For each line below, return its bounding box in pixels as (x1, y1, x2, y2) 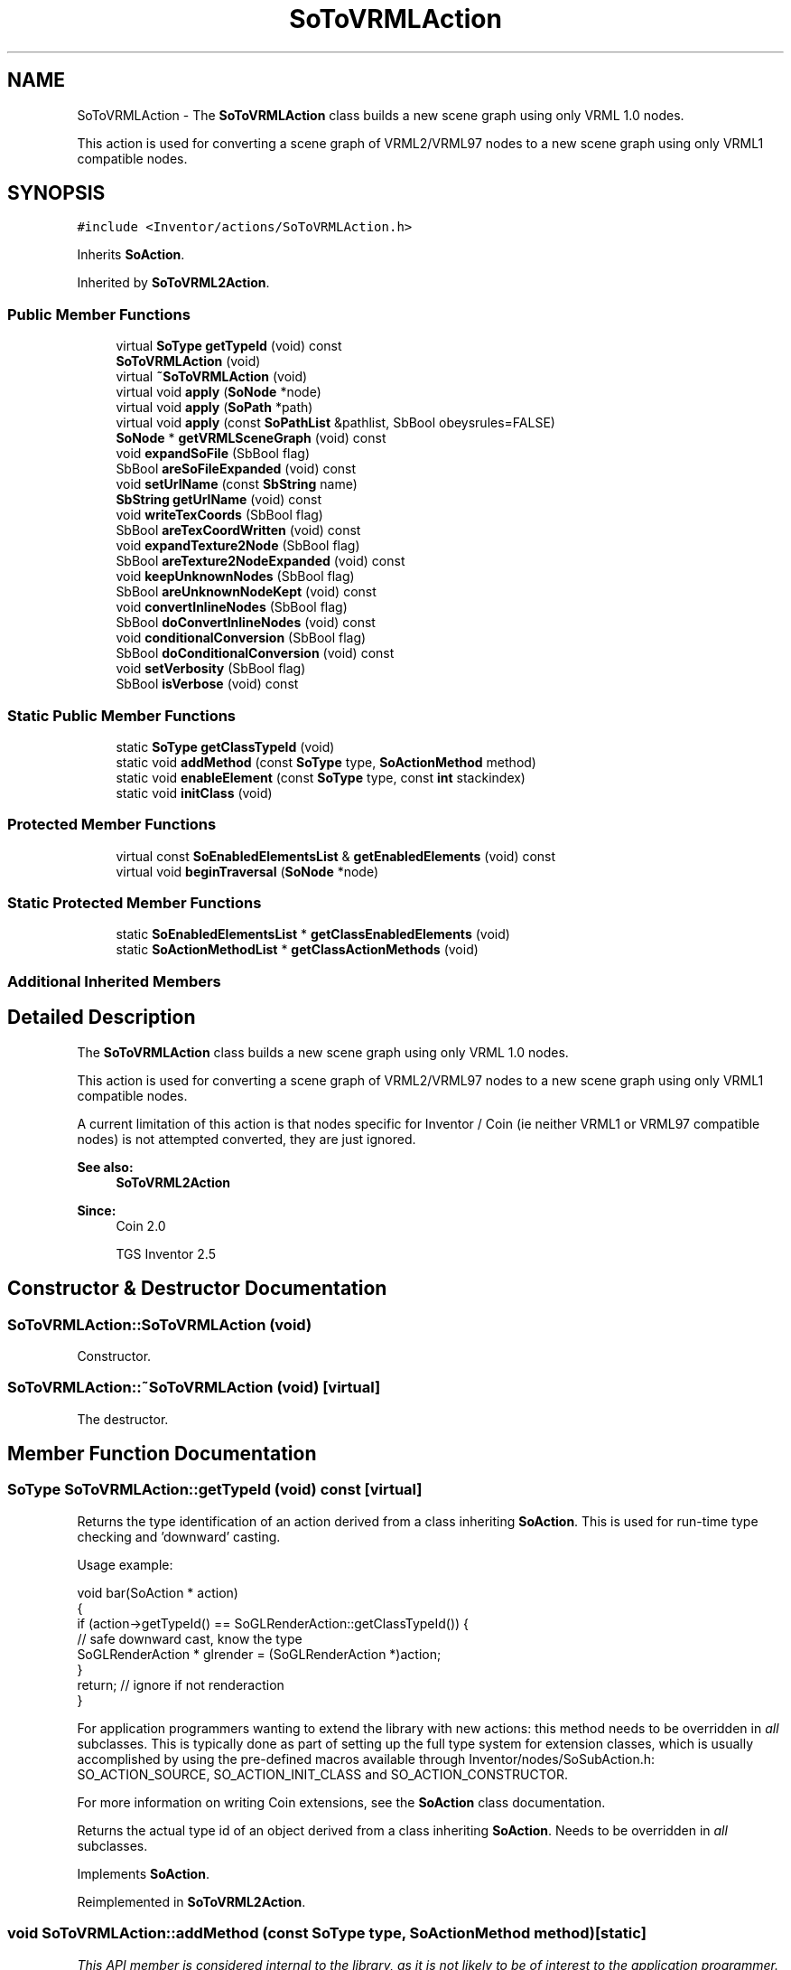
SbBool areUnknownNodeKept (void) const (116, 584, 377, 600)
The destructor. (77, 1411, 169, 1427)
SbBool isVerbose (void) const (116, 676, 299, 692)
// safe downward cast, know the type (77, 1630, 302, 1646)
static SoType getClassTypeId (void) (116, 738, 335, 755)
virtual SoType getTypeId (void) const (116, 338, 342, 354)
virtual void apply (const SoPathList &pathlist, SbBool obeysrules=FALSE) (116, 415, 555, 431)
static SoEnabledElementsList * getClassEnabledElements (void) (116, 926, 510, 943)
